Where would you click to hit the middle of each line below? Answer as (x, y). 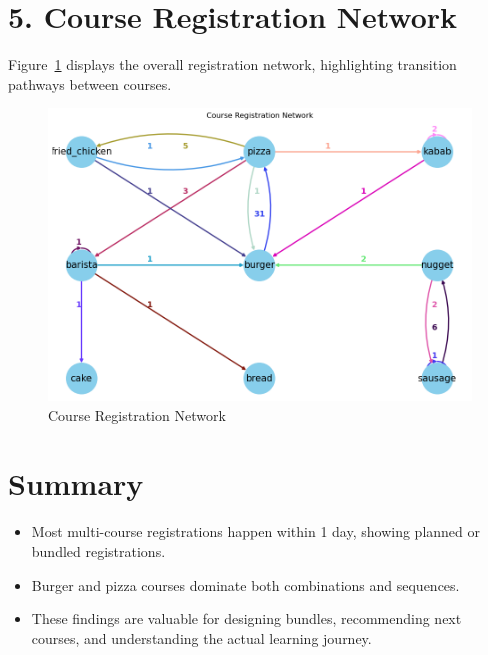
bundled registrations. (98, 551)
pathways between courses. (90, 83)
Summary (76, 483)
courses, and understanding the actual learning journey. (201, 637)
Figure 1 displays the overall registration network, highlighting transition (232, 64)
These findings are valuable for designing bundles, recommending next (246, 618)
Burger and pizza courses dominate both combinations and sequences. (245, 584)
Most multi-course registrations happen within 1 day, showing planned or (255, 531)
